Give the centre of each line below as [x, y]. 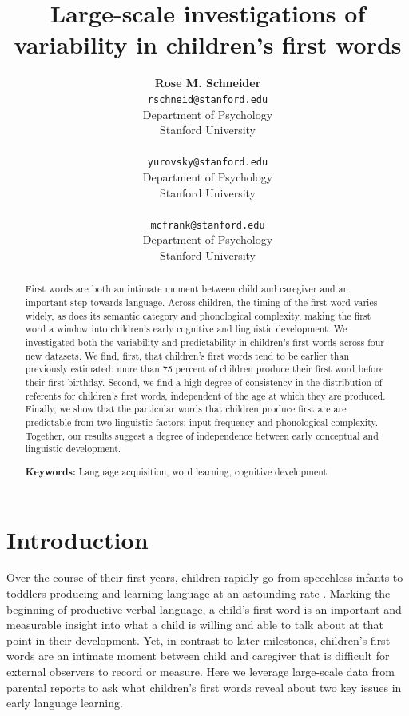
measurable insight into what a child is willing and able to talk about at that [195, 625]
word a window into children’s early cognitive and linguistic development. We [186, 329]
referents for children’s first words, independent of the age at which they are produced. [205, 395]
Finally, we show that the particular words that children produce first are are [186, 409]
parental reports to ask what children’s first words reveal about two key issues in [204, 687]
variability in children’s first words [208, 44]
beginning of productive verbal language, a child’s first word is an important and [204, 609]
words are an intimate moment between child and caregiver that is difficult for [198, 656]
